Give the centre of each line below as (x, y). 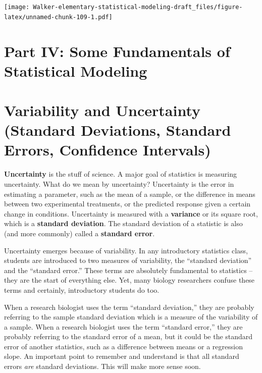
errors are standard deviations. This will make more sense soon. (102, 366)
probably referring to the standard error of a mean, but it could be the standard (128, 336)
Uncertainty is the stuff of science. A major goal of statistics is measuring (120, 174)
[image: (17, 7)
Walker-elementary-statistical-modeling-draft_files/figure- (138, 7)
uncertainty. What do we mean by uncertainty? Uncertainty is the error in (119, 183)
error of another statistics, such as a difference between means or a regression (123, 346)
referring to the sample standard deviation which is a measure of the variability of (131, 317)
